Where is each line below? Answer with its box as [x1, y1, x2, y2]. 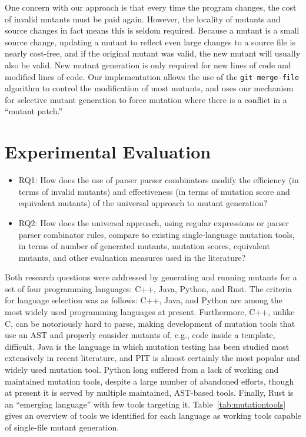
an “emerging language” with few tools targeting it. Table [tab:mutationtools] [5, 398, 286, 410]
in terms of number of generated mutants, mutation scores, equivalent [18, 240, 270, 252]
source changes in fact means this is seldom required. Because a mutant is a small [5, 24, 300, 37]
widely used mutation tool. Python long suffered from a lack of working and [5, 363, 279, 376]
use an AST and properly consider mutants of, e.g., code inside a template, [5, 329, 275, 341]
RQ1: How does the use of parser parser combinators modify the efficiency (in [18, 174, 299, 186]
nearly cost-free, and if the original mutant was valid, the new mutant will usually [5, 47, 301, 59]
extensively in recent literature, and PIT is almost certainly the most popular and [5, 352, 300, 364]
